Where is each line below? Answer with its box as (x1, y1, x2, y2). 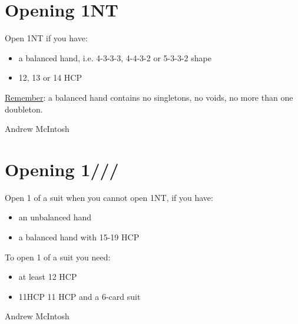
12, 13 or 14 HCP (18, 71, 82, 84)
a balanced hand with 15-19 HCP (18, 231, 140, 243)
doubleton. (5, 103, 43, 115)
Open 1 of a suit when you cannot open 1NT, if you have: (5, 191, 213, 203)
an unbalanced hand (18, 211, 92, 223)
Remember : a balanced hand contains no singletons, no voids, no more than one (5, 91, 293, 103)
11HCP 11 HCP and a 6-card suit (18, 290, 141, 302)
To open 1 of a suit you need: (5, 250, 111, 263)
